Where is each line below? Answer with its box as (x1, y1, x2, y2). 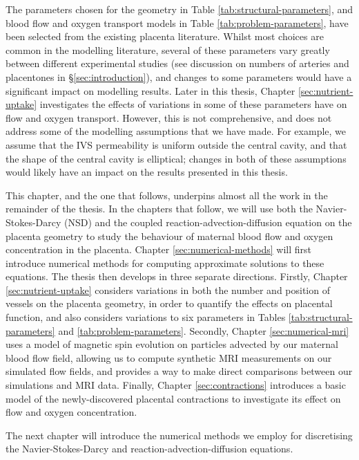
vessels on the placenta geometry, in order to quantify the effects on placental (6, 296, 333, 311)
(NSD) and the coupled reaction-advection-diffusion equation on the (64, 214, 352, 229)
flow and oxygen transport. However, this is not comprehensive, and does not (6, 110, 332, 125)
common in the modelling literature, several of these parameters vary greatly (6, 42, 330, 57)
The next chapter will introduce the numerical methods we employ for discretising (6, 427, 353, 442)
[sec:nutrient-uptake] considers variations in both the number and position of (6, 282, 330, 297)
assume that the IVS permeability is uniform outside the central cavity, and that (6, 137, 347, 151)
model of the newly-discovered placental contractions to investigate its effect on (6, 391, 341, 405)
